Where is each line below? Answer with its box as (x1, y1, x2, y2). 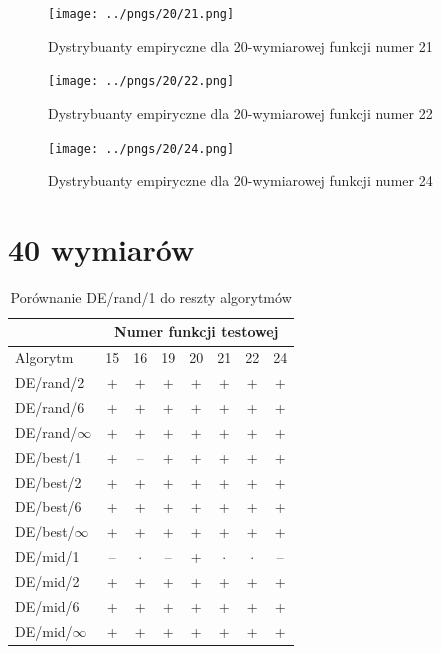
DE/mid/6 (15, 595, 80, 616)
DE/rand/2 (15, 372, 85, 393)
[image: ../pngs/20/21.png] (48, 7, 235, 21)
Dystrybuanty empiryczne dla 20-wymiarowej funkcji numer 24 (48, 170, 433, 191)
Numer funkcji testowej (114, 321, 279, 342)
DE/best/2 (15, 471, 82, 492)
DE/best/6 (15, 496, 82, 517)
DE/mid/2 (15, 570, 80, 591)
